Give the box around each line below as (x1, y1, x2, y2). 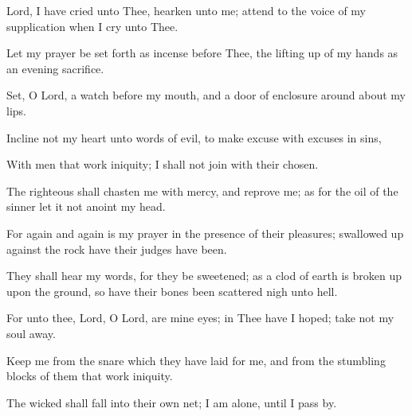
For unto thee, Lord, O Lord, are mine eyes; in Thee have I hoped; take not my (6, 309, 394, 326)
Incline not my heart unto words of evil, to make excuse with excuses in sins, (6, 129, 382, 146)
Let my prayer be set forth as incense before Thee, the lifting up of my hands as (6, 45, 398, 61)
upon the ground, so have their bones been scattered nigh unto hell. (6, 282, 338, 299)
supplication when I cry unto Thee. (6, 17, 179, 34)
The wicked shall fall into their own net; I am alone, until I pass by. (6, 394, 337, 410)
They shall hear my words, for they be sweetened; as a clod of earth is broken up (6, 267, 402, 284)
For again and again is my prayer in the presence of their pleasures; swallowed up (6, 224, 404, 241)
